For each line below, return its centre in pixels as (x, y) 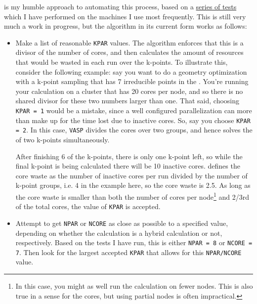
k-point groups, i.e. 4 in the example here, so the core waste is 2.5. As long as (133, 185)
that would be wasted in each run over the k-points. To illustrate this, (122, 62)
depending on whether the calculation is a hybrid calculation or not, (119, 233)
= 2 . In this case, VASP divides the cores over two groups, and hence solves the (134, 130)
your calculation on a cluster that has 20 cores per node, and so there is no (129, 91)
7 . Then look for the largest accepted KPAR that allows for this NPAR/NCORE (128, 252)
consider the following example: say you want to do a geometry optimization (131, 71)
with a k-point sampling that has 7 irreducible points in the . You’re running (132, 81)
